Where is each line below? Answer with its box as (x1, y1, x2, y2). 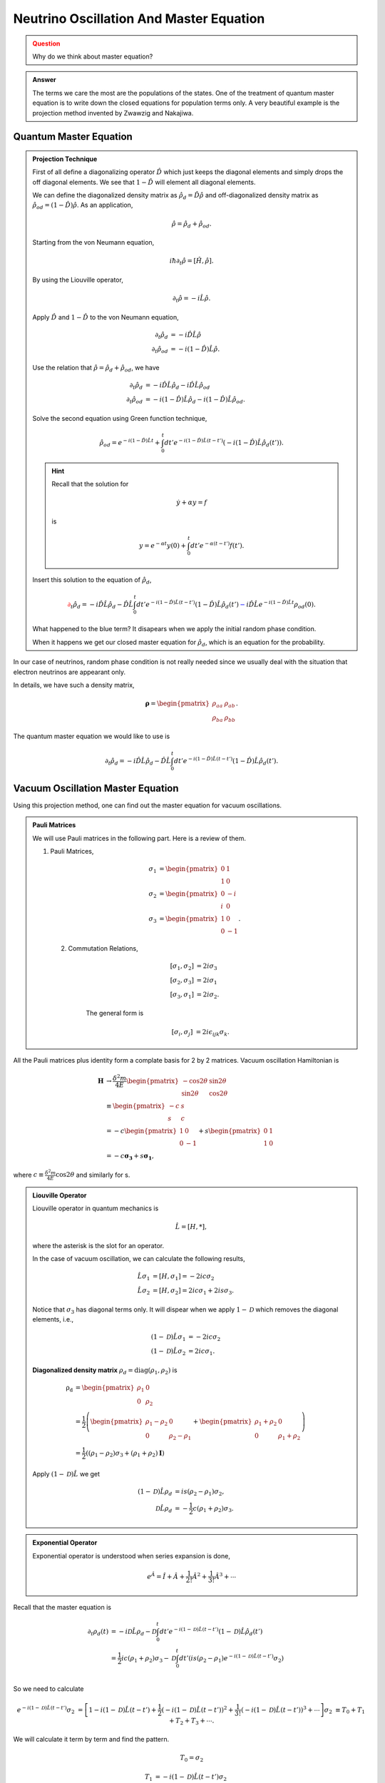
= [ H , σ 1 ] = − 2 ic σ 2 (152, 1272, 215, 1282)
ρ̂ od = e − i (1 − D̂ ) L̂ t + (99, 437, 160, 449)
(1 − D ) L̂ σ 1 (150, 1333, 186, 1343)
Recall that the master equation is (13, 1603, 112, 1611)
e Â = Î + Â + (147, 1571, 185, 1580)
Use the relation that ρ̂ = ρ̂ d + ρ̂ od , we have (32, 364, 160, 374)
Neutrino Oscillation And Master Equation (13, 11, 265, 26)
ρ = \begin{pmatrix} (145, 700, 210, 707)
